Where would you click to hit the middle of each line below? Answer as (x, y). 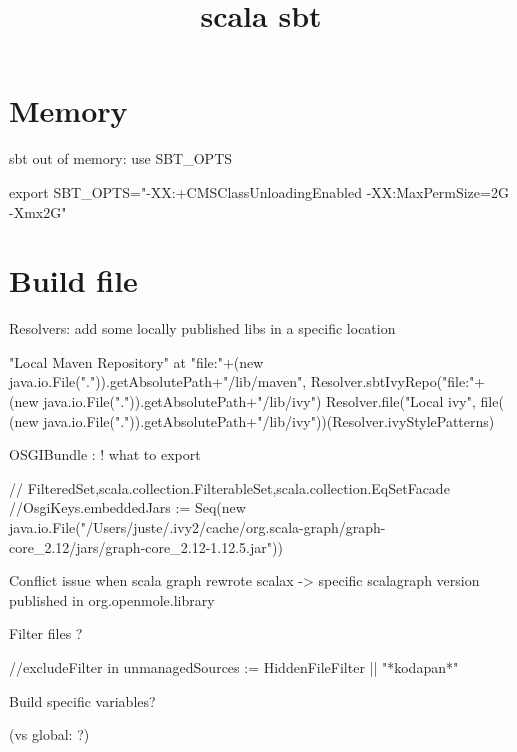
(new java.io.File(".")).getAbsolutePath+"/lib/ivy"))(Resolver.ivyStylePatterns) (252, 420)
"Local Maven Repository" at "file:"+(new (136, 361)
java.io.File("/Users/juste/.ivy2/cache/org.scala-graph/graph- (197, 526)
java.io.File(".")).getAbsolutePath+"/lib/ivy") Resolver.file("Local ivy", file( (273, 401)
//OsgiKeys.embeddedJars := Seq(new (127, 507)
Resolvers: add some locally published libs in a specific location (202, 328)
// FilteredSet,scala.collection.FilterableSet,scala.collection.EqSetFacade (229, 487)
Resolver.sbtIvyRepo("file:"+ (398, 381)
